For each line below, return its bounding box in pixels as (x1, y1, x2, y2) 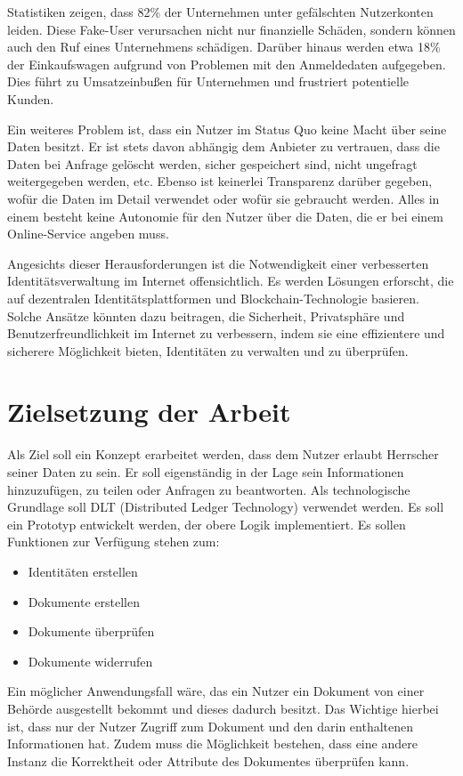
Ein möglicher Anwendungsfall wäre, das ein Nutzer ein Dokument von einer (7, 682, 425, 700)
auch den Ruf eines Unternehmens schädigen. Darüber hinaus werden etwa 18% (7, 37, 441, 56)
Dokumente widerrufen (28, 651, 153, 670)
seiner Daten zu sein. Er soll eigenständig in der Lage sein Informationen (7, 463, 404, 481)
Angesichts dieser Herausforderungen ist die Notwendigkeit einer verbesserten (7, 254, 429, 272)
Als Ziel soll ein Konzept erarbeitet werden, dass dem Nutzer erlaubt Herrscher (7, 445, 439, 464)
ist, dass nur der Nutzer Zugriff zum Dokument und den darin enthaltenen (7, 716, 414, 735)
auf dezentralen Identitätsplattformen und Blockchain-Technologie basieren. (7, 288, 419, 307)
